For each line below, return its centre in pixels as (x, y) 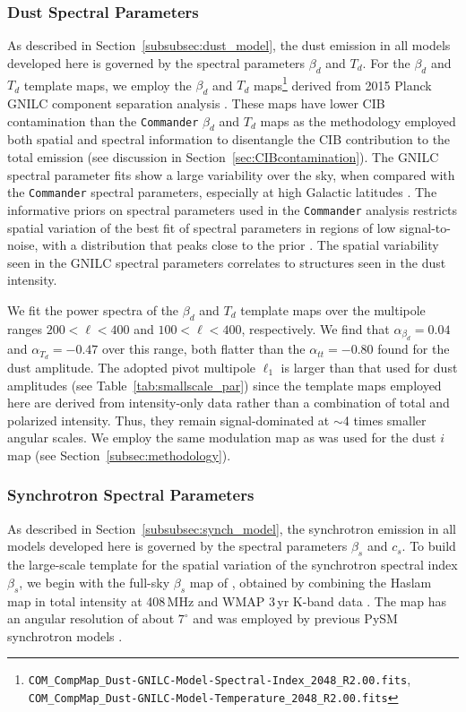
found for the (414, 349)
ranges (25, 328)
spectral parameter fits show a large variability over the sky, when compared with (231, 174)
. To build (429, 546)
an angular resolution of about (91, 618)
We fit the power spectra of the (93, 309)
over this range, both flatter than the (204, 349)
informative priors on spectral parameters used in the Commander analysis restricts (233, 209)
